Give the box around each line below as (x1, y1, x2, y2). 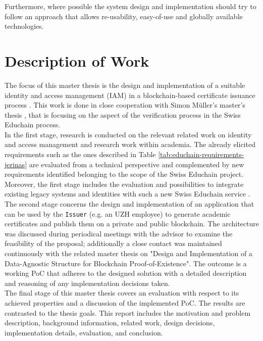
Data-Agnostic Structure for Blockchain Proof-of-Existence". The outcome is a (5, 258, 247, 268)
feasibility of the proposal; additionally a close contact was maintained (5, 238, 222, 249)
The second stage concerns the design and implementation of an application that (5, 199, 254, 209)
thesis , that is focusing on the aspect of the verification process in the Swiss (5, 109, 241, 120)
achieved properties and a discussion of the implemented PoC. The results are (5, 298, 245, 308)
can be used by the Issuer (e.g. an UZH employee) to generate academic (5, 208, 231, 219)
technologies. (5, 21, 44, 31)
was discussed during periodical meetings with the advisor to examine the (5, 228, 233, 238)
